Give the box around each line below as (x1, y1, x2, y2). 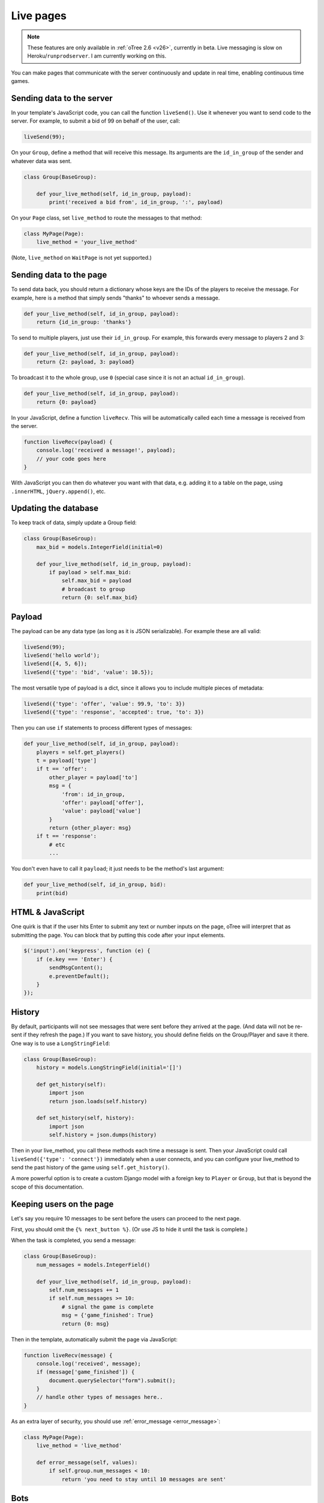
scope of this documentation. (11, 1183, 84, 1190)
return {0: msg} (61, 1320, 110, 1327)
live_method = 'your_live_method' (36, 239, 138, 246)
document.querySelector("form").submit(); (49, 1377, 176, 1384)
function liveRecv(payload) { (23, 439, 113, 445)
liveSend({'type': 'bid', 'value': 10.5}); (23, 669, 154, 676)
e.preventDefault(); (49, 973, 110, 979)
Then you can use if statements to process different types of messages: (11, 724, 193, 732)
